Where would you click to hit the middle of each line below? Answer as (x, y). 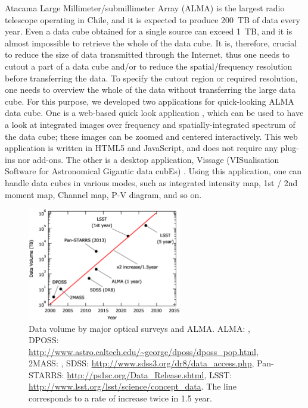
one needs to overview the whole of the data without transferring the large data (150, 90)
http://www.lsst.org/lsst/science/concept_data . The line (133, 386)
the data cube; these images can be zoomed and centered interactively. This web (151, 136)
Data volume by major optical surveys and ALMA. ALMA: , (139, 328)
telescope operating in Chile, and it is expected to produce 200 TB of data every (153, 19)
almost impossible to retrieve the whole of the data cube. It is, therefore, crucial (151, 43)
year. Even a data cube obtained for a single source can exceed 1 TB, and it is (149, 31)
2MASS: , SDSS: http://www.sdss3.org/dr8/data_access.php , (141, 363)
